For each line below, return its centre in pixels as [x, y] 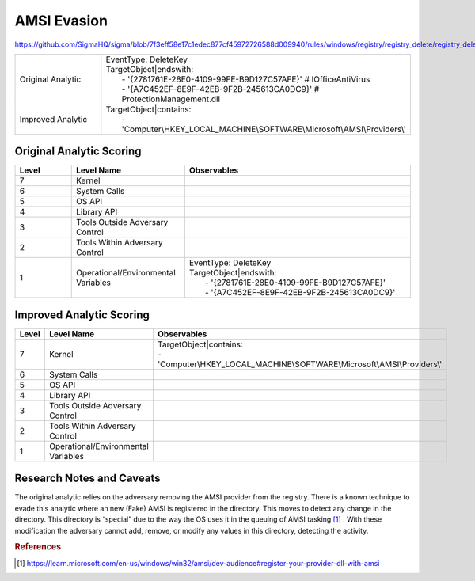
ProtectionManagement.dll [171, 99]
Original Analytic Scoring [78, 152]
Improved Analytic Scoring [82, 315]
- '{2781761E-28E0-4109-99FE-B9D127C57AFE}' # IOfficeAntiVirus [246, 79]
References [38, 547]
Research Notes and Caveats [88, 478]
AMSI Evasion [61, 21]
